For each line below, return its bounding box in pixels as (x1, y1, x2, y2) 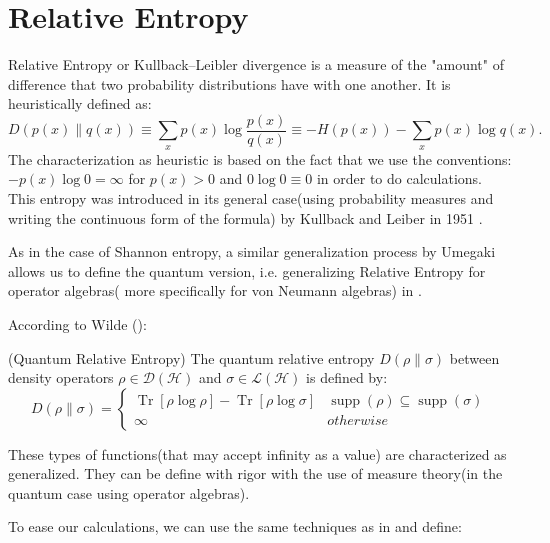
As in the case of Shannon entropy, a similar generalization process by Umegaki (8, 241, 496, 262)
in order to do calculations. (316, 168, 482, 189)
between (449, 347, 500, 368)
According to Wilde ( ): (8, 313, 147, 334)
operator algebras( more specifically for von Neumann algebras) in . (8, 280, 422, 301)
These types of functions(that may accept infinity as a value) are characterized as (8, 443, 507, 464)
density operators (8, 367, 114, 388)
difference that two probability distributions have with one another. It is (8, 73, 451, 94)
